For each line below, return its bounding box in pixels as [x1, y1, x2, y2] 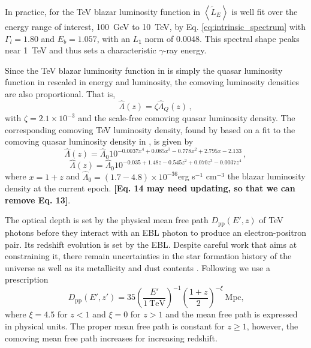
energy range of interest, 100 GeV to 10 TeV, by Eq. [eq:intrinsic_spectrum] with [5, 20, 306, 32]
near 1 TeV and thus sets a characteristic [5, 44, 156, 56]
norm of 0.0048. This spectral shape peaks [144, 32, 300, 44]
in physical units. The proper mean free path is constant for [5, 319, 225, 332]
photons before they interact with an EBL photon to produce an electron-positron [5, 226, 307, 238]
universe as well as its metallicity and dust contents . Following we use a [5, 261, 270, 274]
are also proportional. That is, [5, 87, 116, 100]
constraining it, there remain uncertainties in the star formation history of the [5, 250, 292, 262]
